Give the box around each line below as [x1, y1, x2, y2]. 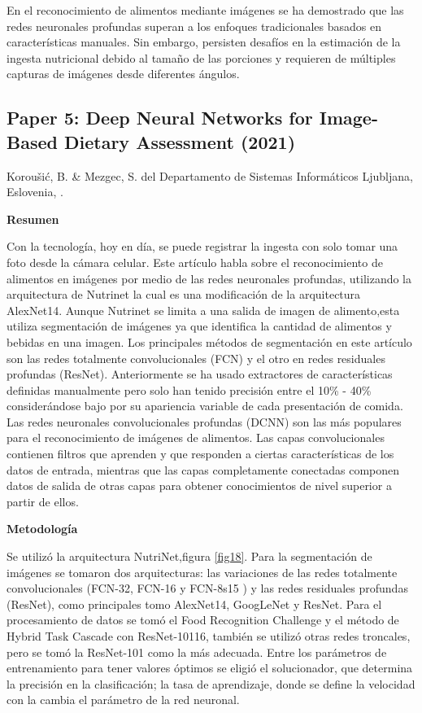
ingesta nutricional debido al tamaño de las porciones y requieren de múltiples [7, 49, 396, 66]
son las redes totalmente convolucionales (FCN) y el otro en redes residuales [7, 349, 385, 366]
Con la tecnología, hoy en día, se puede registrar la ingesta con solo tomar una [7, 238, 398, 255]
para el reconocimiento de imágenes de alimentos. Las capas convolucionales [7, 429, 385, 446]
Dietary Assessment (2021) [63, 129, 296, 154]
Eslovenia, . [7, 183, 63, 200]
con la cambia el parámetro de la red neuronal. [7, 691, 240, 708]
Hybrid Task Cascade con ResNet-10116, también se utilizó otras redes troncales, [7, 628, 411, 644]
